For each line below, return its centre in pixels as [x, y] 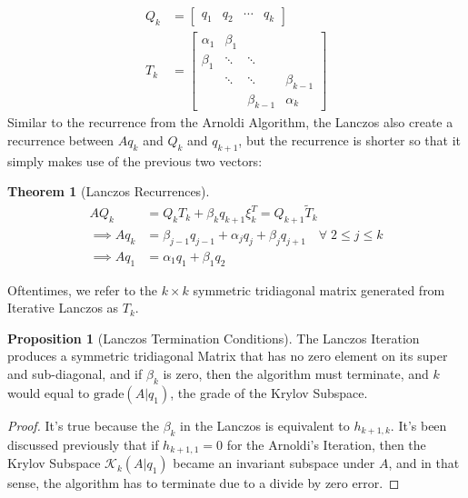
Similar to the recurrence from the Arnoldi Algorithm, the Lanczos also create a [230, 122]
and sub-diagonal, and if [75, 374]
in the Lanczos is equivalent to [265, 425]
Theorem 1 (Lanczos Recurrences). [109, 191]
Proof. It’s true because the [83, 425]
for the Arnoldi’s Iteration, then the [326, 444]
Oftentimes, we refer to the [83, 289]
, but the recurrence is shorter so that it [349, 139]
